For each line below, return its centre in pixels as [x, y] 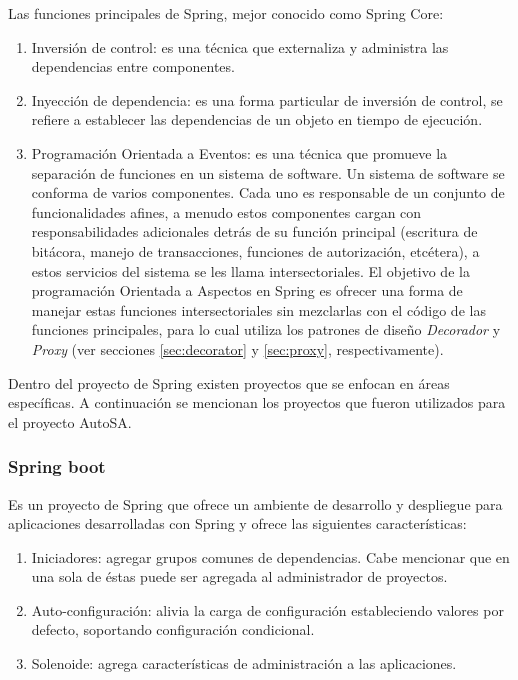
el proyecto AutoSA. [70, 421]
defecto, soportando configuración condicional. [173, 629]
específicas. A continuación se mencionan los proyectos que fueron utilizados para [257, 402]
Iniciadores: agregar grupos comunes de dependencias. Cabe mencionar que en [270, 556]
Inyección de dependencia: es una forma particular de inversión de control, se [267, 99]
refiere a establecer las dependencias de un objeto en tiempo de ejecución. [257, 119]
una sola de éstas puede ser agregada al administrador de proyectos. [239, 576]
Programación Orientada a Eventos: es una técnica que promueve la [239, 152]
